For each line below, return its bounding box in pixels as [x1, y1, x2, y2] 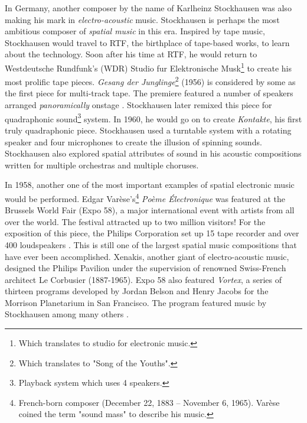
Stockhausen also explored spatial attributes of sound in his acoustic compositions [5, 147, 302, 160]
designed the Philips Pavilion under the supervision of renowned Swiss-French [5, 262, 286, 274]
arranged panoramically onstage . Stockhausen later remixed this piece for [5, 99, 272, 111]
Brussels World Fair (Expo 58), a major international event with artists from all [5, 204, 295, 216]
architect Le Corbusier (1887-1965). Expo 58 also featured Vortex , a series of [5, 273, 282, 285]
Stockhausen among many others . [5, 308, 129, 320]
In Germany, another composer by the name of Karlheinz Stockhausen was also [5, 2, 292, 14]
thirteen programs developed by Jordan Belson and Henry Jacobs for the [5, 285, 269, 297]
